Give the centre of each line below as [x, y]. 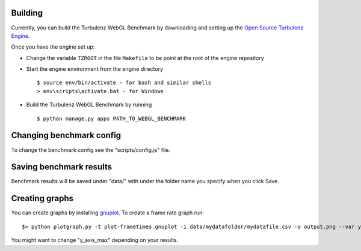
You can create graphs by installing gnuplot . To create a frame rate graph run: [108, 213]
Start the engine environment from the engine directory [95, 69]
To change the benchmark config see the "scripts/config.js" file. [91, 150]
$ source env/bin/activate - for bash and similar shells [124, 83]
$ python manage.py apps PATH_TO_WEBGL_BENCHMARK [112, 118]
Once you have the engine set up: [53, 47]
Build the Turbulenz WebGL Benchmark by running [89, 104]
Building [27, 13]
